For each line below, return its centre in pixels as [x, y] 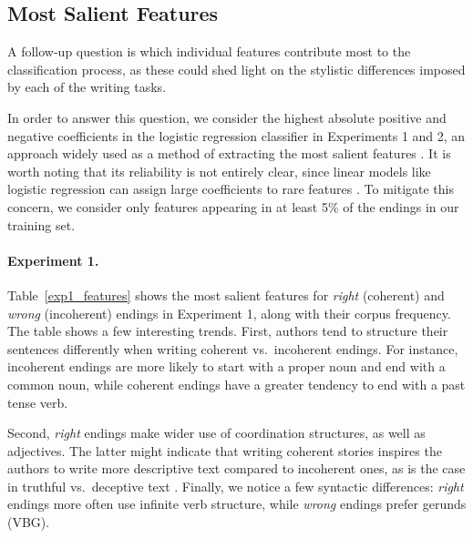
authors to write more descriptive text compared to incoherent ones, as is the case [236, 468]
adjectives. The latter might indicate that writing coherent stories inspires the [225, 450]
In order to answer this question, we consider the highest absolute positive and [227, 117]
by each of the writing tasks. [87, 87]
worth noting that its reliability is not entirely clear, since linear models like [219, 171]
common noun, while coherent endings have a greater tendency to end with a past [236, 384]
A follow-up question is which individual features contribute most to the [209, 51]
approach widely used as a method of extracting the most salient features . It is [229, 153]
